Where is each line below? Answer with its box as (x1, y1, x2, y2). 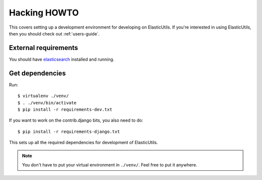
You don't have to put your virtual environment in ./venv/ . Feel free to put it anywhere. (22, 162, 197, 167)
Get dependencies (9, 69, 66, 77)
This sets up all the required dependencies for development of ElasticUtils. (9, 140, 158, 146)
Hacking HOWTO (9, 7, 79, 18)
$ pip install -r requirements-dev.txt (17, 107, 113, 112)
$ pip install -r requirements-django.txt (17, 129, 120, 134)
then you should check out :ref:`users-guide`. (9, 31, 100, 36)
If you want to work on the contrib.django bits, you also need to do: (9, 117, 143, 123)
